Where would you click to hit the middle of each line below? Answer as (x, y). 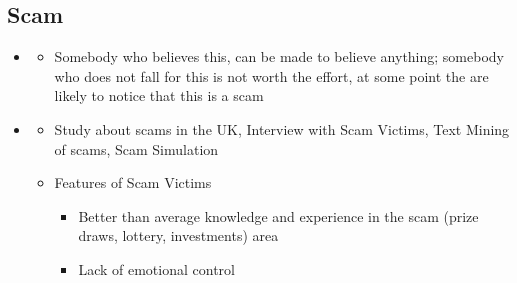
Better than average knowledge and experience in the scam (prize (278, 215)
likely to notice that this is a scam (159, 95)
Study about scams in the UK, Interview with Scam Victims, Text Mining (282, 128)
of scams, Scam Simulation (136, 148)
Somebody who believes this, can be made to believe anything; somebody (279, 56)
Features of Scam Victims (133, 182)
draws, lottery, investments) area (178, 235)
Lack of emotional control (156, 268)
